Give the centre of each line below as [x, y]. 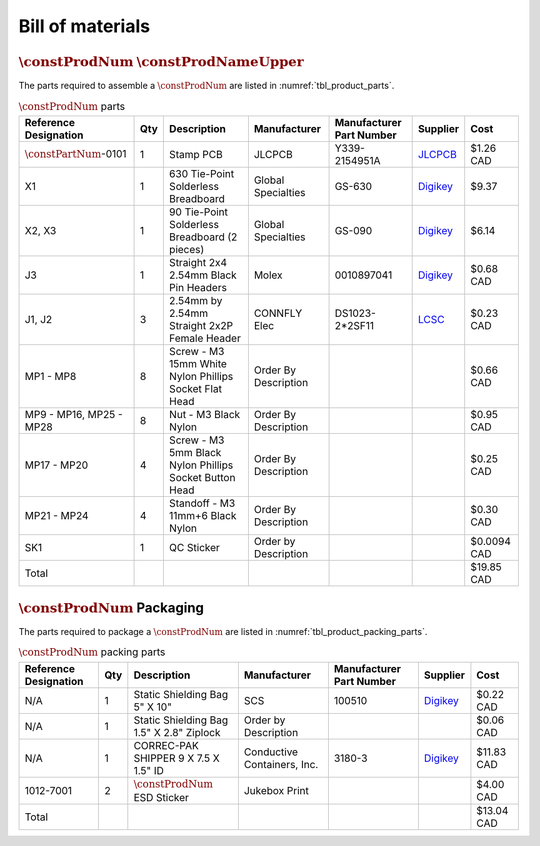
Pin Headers [197, 288]
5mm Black [195, 453]
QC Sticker [194, 548]
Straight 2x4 [198, 263]
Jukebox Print [276, 791]
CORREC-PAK [166, 745]
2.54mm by [195, 301]
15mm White [197, 364]
